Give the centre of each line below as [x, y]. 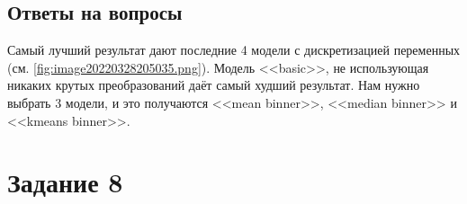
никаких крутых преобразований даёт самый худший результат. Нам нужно [214, 85]
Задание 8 [65, 182]
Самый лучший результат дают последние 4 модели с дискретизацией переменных [234, 50]
